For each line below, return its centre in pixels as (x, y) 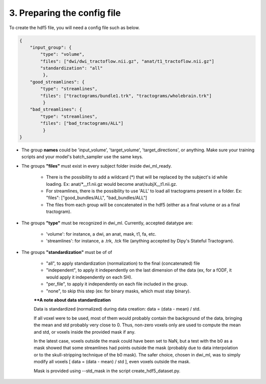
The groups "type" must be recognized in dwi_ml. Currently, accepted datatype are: (107, 223)
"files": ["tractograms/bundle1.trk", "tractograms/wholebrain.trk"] (126, 96)
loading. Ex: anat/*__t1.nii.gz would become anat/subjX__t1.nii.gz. (112, 184)
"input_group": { (51, 47)
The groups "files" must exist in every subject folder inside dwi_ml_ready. (97, 166)
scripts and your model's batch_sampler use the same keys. (82, 157)
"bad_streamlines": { (56, 109)
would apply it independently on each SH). (89, 277)
